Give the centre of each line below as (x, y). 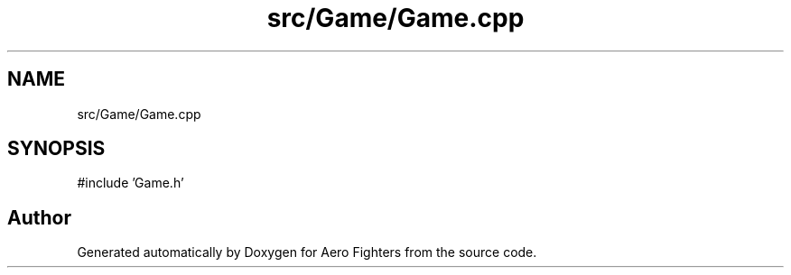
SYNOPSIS (56, 149)
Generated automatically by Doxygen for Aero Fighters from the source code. (307, 252)
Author (39, 217)
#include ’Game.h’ (130, 183)
